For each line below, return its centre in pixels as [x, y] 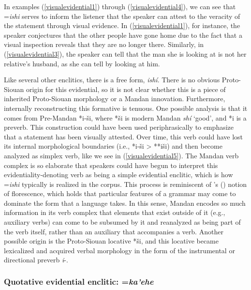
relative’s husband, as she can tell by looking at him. [82, 63]
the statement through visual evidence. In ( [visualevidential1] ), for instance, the [122, 25]
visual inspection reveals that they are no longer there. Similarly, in [104, 44]
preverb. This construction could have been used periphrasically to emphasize [119, 127]
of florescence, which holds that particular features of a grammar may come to [120, 193]
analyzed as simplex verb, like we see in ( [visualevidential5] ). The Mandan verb [121, 155]
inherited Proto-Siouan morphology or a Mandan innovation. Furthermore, [115, 99]
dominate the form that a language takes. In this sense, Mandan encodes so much [125, 203]
